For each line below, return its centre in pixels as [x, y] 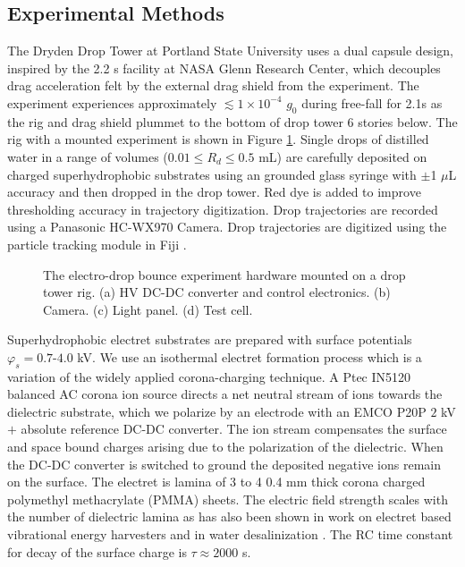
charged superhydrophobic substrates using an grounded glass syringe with [212, 174]
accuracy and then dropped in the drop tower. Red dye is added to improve [214, 192]
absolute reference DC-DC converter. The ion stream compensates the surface [234, 429]
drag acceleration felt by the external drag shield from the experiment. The [213, 85]
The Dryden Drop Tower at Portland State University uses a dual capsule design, [230, 51]
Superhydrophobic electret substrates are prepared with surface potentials [210, 339]
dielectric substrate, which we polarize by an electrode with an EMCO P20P [217, 411]
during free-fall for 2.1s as [372, 102]
